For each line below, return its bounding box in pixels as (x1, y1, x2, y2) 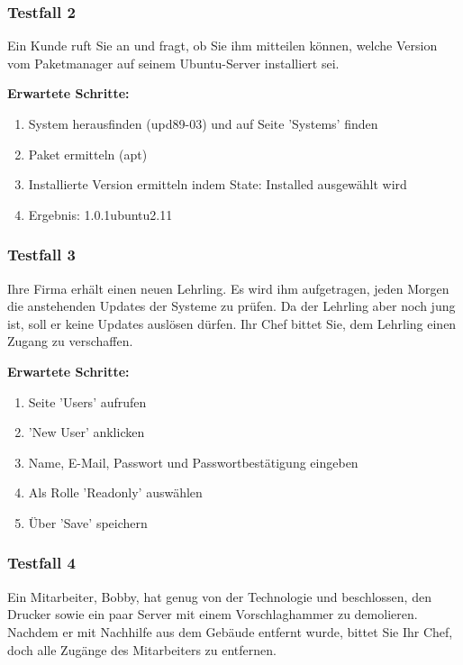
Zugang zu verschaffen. (7, 332, 133, 351)
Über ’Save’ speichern (28, 513, 148, 532)
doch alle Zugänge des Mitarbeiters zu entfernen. (7, 640, 277, 659)
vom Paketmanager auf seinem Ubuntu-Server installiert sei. (7, 53, 340, 72)
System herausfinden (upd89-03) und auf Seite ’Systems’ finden (28, 114, 378, 132)
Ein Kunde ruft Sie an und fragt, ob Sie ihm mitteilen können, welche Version (7, 36, 438, 55)
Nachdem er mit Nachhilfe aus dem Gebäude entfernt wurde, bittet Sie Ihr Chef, (7, 622, 453, 641)
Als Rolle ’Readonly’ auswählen (28, 483, 203, 502)
